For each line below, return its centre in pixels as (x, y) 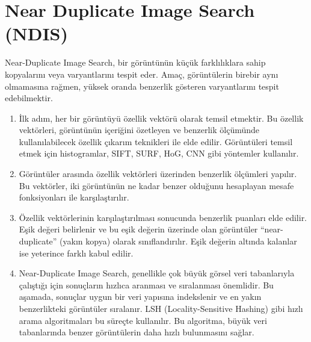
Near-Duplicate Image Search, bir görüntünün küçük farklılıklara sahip (135, 62)
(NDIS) (37, 33)
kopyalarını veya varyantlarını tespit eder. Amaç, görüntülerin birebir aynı (142, 74)
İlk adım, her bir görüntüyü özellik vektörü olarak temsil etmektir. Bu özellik (161, 118)
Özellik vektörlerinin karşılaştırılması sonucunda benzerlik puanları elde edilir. (163, 217)
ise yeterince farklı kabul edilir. (76, 253)
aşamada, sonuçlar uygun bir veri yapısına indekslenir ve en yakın (140, 297)
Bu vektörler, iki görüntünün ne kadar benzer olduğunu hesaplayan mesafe (156, 185)
